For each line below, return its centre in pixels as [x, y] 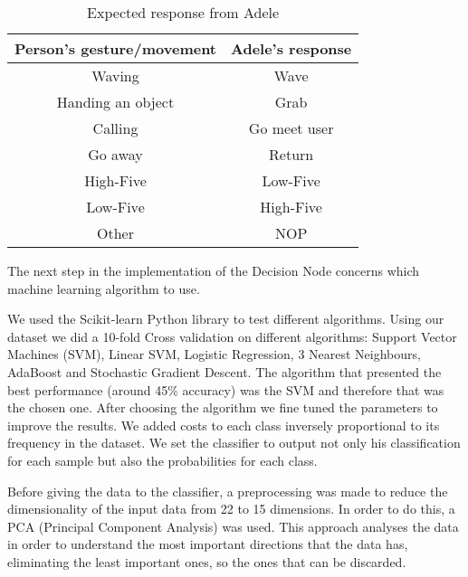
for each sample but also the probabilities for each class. [162, 460]
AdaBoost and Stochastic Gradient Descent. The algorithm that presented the [224, 371]
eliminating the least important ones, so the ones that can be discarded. [207, 561]
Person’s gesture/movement [116, 48]
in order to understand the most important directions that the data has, [208, 544]
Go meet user [291, 128]
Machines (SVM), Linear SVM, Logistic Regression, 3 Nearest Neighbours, [214, 354]
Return [291, 154]
